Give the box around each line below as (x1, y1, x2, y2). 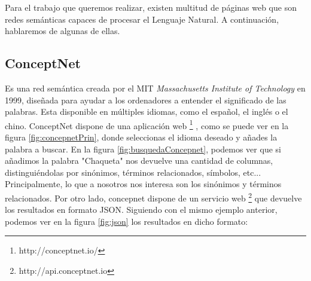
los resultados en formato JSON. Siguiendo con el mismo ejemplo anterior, (5, 203, 278, 216)
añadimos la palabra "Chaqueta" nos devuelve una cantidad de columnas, (5, 154, 273, 167)
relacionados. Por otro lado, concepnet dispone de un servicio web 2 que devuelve (5, 190, 302, 204)
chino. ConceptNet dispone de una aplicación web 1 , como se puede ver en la (5, 117, 289, 132)
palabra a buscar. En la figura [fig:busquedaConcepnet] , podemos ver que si (5, 142, 281, 155)
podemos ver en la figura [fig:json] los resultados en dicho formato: (5, 215, 248, 227)
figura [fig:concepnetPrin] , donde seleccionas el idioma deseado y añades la (5, 131, 278, 143)
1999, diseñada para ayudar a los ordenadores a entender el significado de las (5, 93, 286, 106)
